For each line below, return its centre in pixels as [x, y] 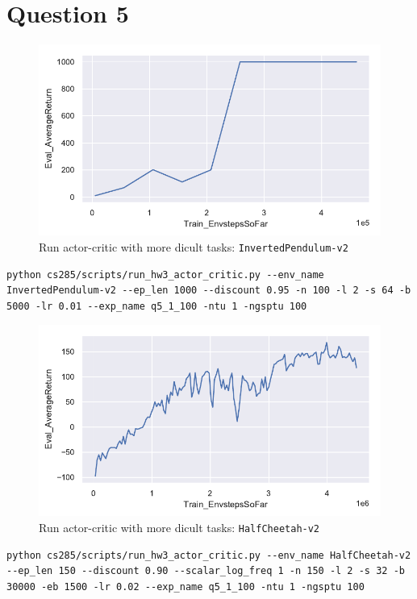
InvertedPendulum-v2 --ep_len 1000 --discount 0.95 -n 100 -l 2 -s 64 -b [209, 291]
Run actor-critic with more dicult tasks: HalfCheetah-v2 [179, 528]
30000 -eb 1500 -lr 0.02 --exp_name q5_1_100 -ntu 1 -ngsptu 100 [186, 587]
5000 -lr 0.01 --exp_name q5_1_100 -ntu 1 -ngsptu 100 [157, 306]
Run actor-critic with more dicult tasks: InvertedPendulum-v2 [194, 247]
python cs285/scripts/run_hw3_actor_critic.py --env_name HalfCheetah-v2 [209, 555]
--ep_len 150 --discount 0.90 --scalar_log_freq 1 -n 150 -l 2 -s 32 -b [206, 571]
